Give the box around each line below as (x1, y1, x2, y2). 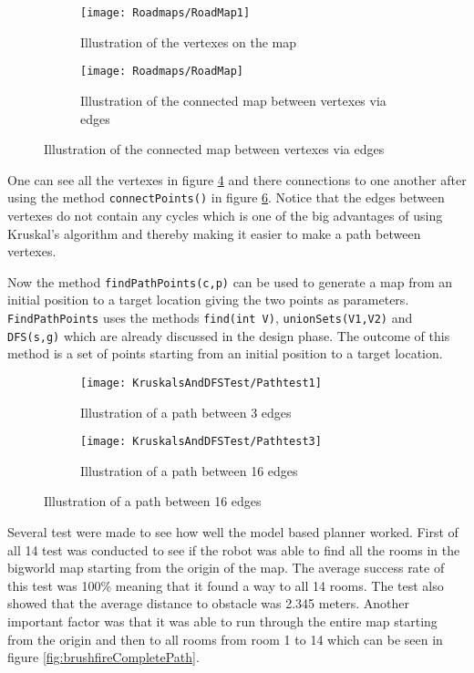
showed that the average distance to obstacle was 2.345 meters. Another (7, 594, 410, 613)
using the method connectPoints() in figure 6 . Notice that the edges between (7, 188, 445, 207)
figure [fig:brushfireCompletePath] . (7, 647, 200, 667)
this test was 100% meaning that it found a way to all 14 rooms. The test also (7, 575, 444, 595)
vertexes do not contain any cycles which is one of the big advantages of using (7, 205, 443, 224)
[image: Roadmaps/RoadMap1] (80, 6, 251, 19)
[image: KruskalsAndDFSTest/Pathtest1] (80, 376, 322, 389)
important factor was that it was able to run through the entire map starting (7, 611, 438, 630)
